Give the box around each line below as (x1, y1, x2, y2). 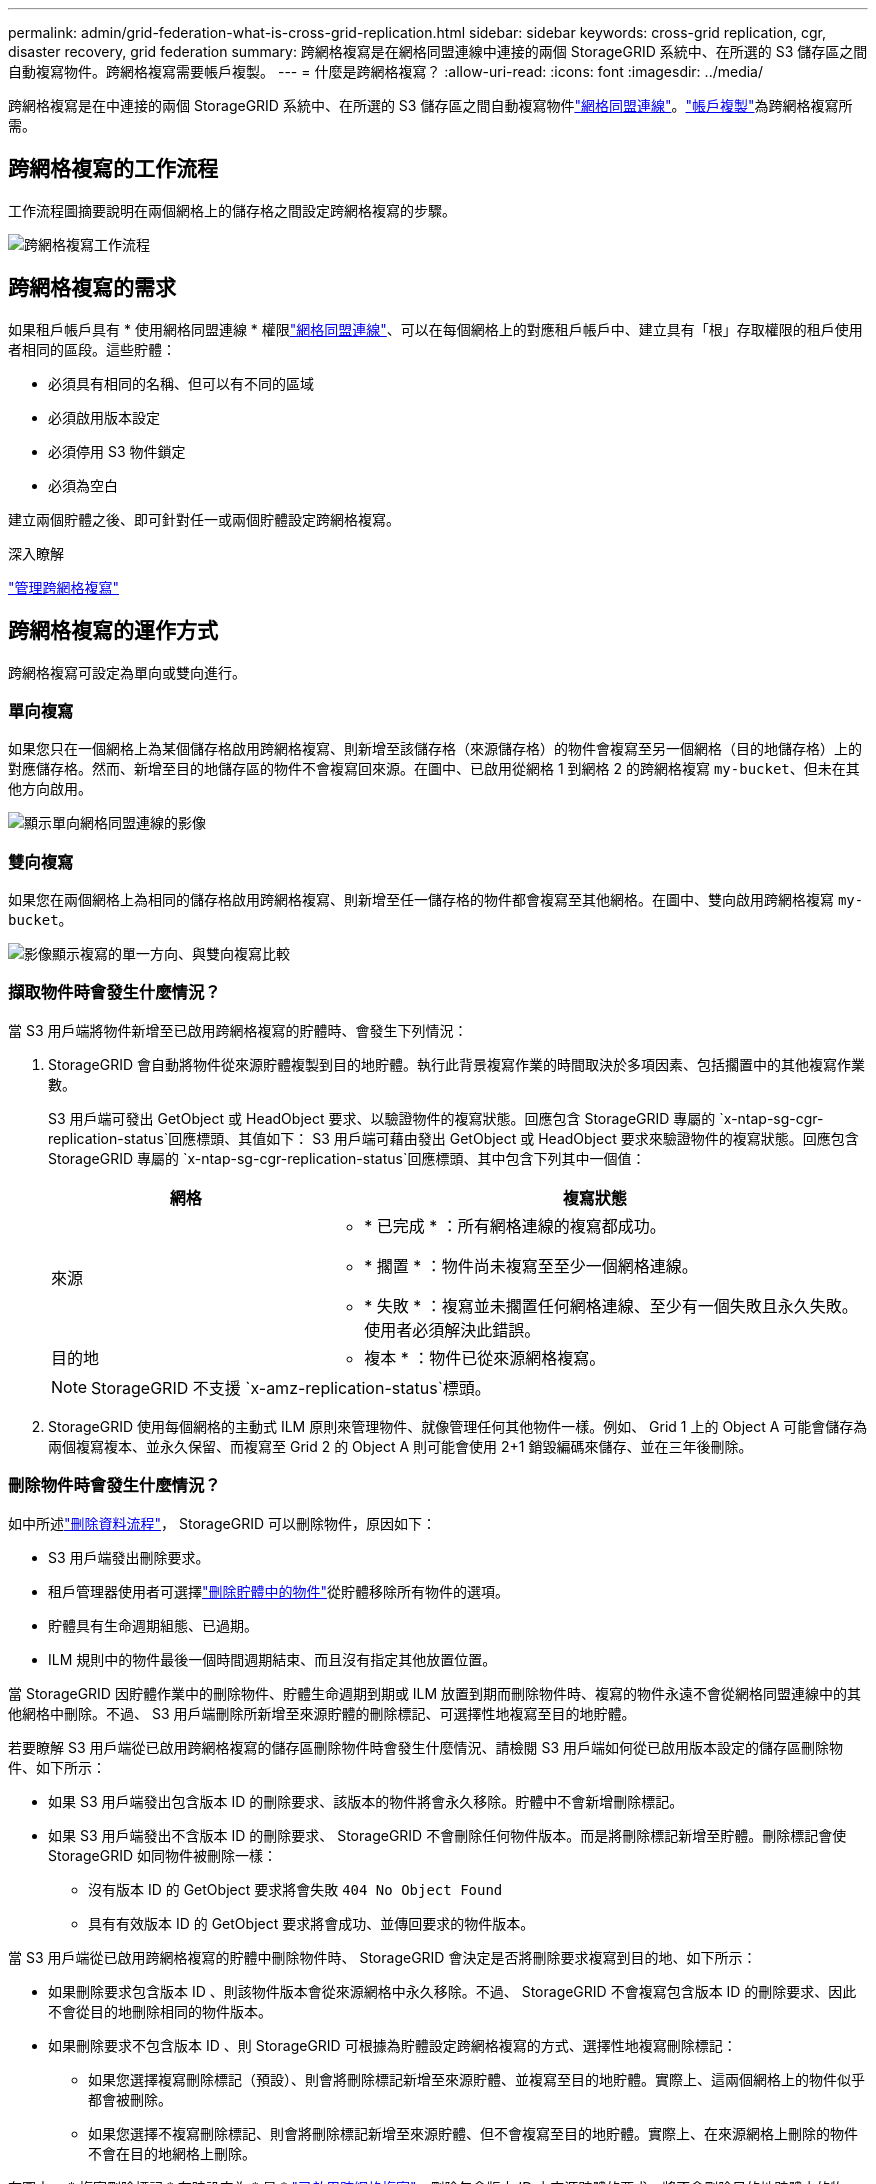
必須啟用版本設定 (48, 408, 160, 426)
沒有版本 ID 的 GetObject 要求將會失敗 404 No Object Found (88, 1880, 503, 1898)
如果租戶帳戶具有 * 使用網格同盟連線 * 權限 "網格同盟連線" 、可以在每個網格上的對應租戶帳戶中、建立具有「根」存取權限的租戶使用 (8, 320, 863, 338)
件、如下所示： (8, 1758, 106, 1776)
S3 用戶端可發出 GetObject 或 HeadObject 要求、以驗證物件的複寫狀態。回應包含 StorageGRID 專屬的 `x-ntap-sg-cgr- (48, 1109, 824, 1127)
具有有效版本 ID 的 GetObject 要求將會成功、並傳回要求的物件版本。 (88, 1914, 535, 1932)
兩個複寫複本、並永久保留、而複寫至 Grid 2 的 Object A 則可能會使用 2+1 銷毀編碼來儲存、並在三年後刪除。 (48, 1437, 753, 1455)
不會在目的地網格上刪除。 (88, 2144, 256, 2162)
